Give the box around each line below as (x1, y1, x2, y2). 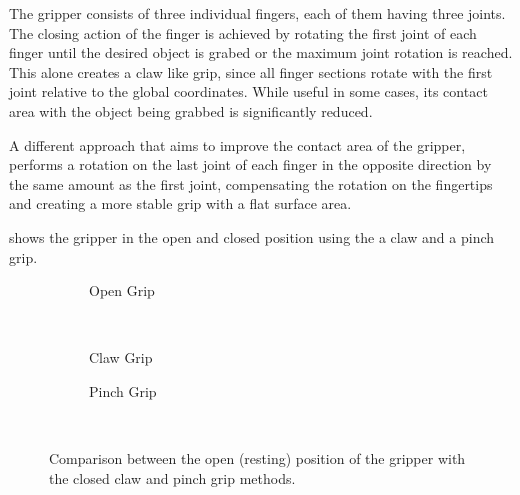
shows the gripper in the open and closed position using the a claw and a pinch (9, 226, 495, 247)
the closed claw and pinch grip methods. (49, 467, 296, 488)
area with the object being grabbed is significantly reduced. (9, 100, 373, 121)
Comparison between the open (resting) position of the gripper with (49, 448, 466, 469)
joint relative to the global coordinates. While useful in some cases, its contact (9, 81, 488, 102)
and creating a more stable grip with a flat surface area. (9, 193, 352, 214)
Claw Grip (89, 347, 153, 368)
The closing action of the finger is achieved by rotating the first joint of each (9, 22, 477, 43)
